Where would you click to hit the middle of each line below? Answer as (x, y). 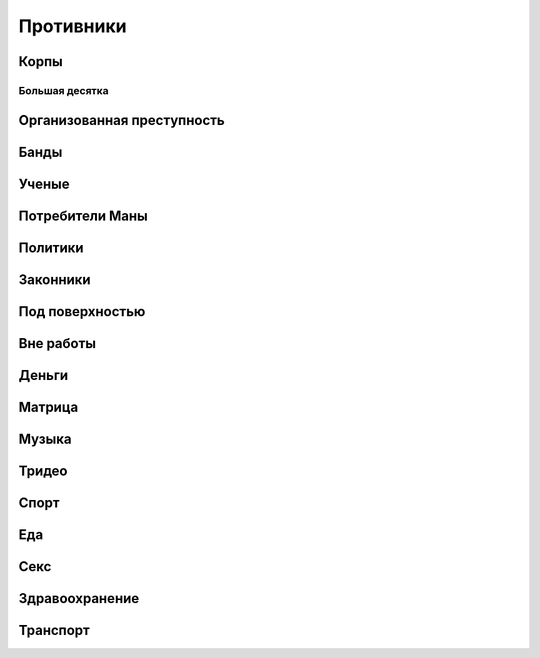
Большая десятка (63, 90)
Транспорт (54, 630)
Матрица (48, 406)
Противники (72, 26)
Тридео (43, 470)
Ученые (44, 183)
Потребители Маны (83, 215)
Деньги (43, 375)
